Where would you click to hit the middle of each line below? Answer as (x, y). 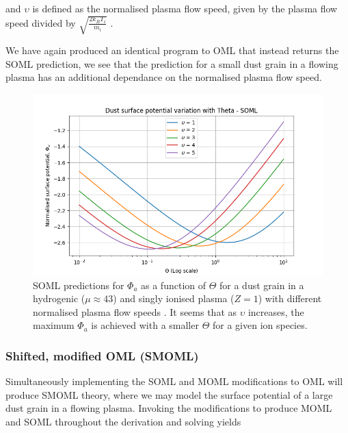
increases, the (276, 311)
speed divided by (41, 22)
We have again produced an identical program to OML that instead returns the (172, 50)
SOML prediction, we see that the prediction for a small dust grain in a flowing (172, 63)
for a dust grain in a (262, 285)
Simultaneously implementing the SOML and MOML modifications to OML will (174, 381)
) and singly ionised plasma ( (174, 298)
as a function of (173, 285)
